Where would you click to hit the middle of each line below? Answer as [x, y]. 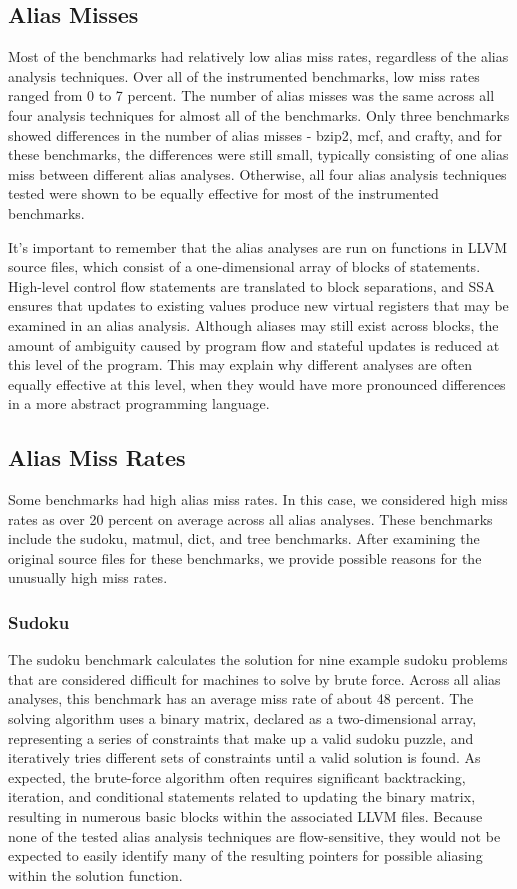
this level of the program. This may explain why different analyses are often [240, 364]
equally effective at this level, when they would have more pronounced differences [257, 383]
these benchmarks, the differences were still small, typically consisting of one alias [258, 154]
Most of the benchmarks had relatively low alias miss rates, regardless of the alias [258, 56]
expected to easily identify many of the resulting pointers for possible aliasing [245, 855]
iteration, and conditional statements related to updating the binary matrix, [242, 796]
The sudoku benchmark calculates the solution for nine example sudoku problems [258, 659]
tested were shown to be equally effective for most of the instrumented [223, 193]
